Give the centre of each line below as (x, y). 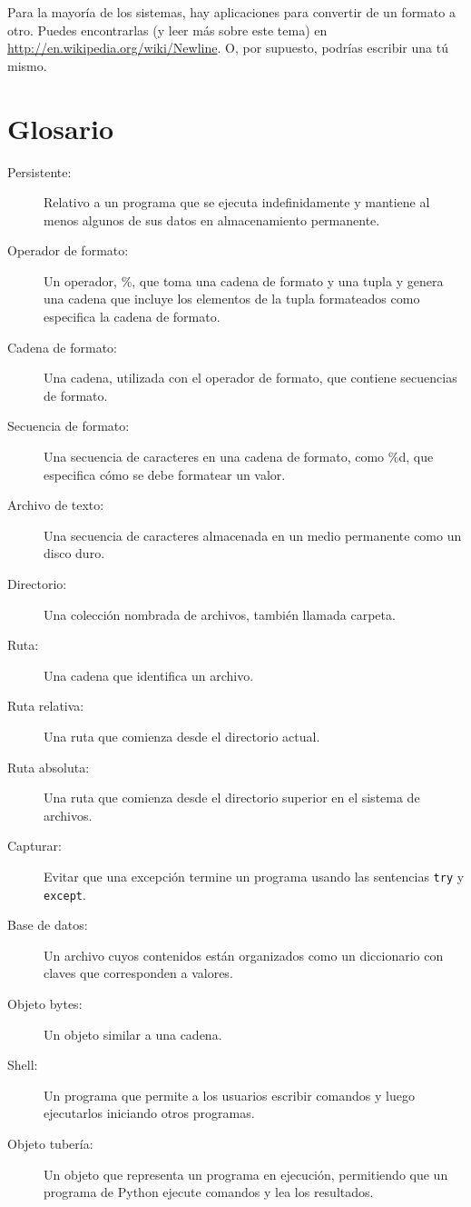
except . (65, 894)
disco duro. (74, 553)
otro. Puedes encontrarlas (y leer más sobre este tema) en (167, 30)
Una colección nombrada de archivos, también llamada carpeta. (220, 614)
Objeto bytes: (45, 1004)
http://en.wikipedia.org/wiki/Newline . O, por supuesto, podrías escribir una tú (228, 48)
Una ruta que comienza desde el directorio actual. (182, 736)
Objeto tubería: (50, 1143)
